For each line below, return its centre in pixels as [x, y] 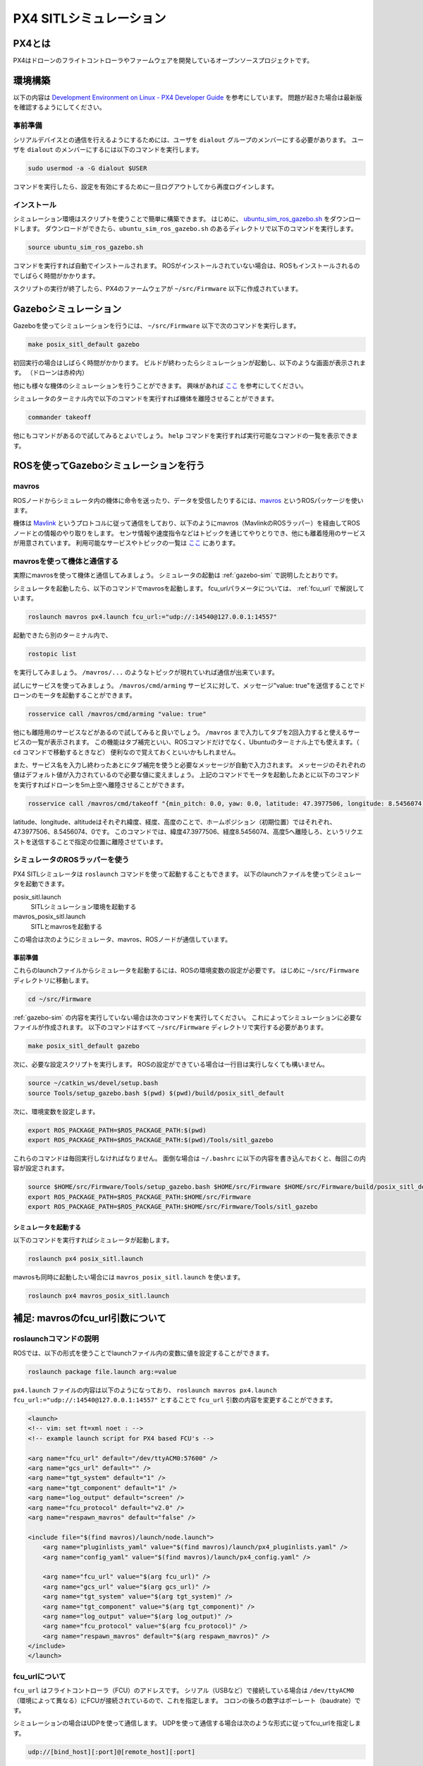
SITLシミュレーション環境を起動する [84, 906]
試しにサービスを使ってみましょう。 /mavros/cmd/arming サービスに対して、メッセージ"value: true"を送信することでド [189, 685]
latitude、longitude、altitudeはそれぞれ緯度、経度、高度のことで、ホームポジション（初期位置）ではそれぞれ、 [174, 822]
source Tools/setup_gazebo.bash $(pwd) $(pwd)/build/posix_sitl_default [156, 1093]
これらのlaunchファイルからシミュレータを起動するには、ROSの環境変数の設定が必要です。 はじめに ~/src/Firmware [186, 971]
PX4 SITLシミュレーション [90, 18]
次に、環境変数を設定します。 [56, 1111]
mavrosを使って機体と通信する [66, 562]
